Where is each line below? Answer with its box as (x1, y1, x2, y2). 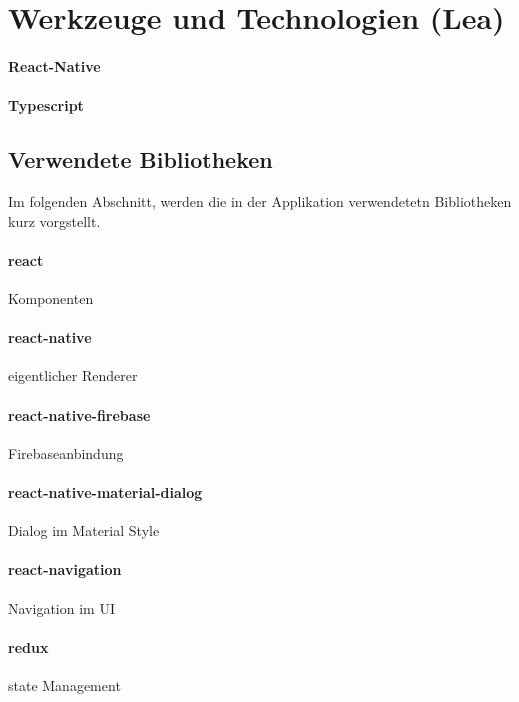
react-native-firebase (8, 404, 151, 425)
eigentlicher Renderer (8, 365, 138, 386)
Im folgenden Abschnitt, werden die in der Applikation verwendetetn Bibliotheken (8, 190, 512, 211)
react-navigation (8, 559, 122, 580)
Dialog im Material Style (8, 520, 160, 541)
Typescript (8, 95, 84, 116)
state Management (8, 674, 121, 695)
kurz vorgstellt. (8, 210, 101, 231)
